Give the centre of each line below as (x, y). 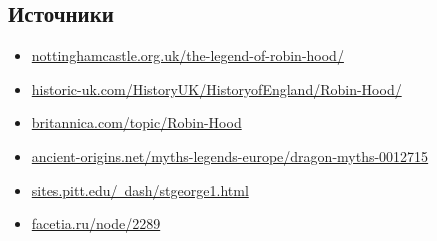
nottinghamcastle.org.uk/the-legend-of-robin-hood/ (187, 55)
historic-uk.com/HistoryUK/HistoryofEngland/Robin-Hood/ (216, 88)
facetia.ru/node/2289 (96, 223)
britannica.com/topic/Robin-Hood (136, 122)
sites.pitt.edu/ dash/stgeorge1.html (140, 189)
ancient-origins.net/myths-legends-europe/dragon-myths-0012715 (230, 155)
